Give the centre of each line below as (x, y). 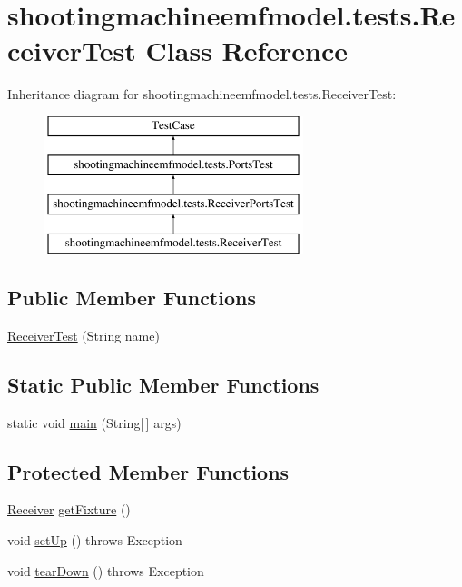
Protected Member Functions (148, 471)
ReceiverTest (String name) (84, 335)
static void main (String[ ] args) (94, 422)
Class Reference (247, 50)
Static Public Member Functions (163, 384)
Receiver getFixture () (69, 509)
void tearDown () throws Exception (106, 570)
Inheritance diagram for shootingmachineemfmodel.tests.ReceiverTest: (202, 94)
